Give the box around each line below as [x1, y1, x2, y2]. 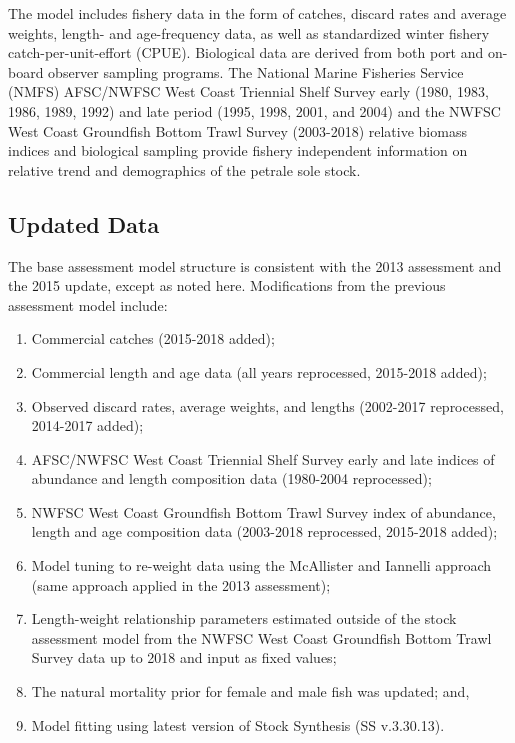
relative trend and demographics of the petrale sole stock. [8, 159, 361, 180]
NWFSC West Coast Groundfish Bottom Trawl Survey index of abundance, [31, 501, 496, 522]
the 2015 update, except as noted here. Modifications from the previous [8, 275, 446, 296]
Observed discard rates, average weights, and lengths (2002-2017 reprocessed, [31, 395, 504, 416]
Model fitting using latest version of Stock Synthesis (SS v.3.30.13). [31, 714, 445, 735]
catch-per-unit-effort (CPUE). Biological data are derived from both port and [8, 42, 484, 63]
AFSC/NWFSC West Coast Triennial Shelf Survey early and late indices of [31, 448, 495, 469]
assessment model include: [8, 294, 168, 315]
